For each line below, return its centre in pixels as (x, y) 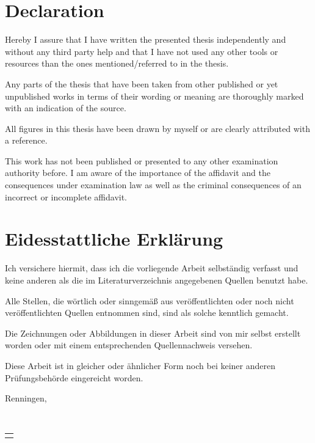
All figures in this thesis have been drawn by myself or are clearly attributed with (157, 128)
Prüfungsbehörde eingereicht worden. (74, 377)
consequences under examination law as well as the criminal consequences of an (153, 185)
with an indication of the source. (66, 108)
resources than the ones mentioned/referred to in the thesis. (117, 63)
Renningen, (26, 398)
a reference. (26, 140)
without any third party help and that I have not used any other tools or (142, 51)
